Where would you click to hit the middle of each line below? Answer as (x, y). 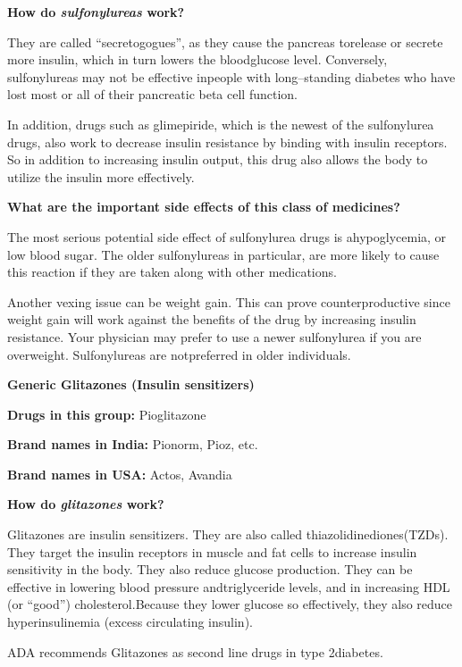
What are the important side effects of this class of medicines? (204, 207)
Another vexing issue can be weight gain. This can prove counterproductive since (229, 301)
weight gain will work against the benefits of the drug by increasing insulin (212, 319)
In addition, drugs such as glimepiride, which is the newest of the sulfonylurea (221, 124)
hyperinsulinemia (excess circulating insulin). (130, 622)
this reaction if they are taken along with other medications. (172, 272)
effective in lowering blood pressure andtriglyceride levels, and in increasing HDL (229, 586)
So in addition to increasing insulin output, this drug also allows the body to (218, 159)
